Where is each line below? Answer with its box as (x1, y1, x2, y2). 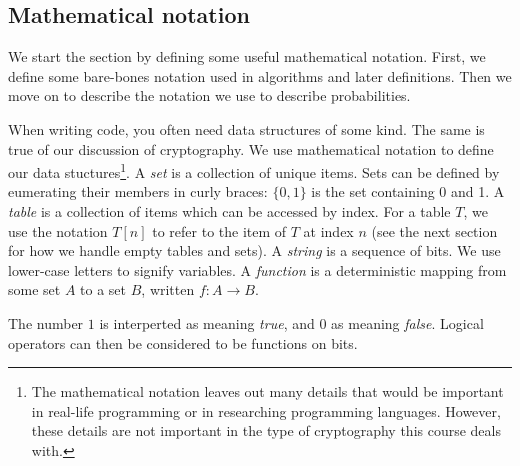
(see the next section (371, 220, 498, 241)
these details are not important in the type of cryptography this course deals (31, 420, 501, 441)
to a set (80, 279, 127, 300)
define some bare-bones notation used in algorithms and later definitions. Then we (8, 65, 512, 86)
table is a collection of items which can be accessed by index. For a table (8, 201, 451, 222)
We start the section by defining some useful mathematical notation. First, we (8, 46, 486, 67)
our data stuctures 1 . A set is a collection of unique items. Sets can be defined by (8, 159, 500, 182)
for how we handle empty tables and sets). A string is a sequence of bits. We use (8, 240, 501, 261)
